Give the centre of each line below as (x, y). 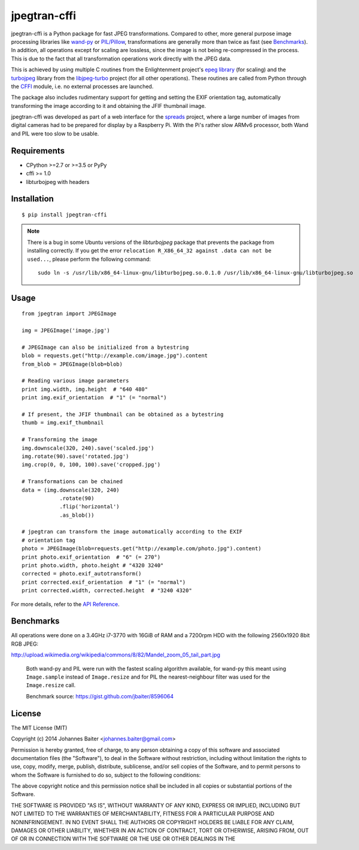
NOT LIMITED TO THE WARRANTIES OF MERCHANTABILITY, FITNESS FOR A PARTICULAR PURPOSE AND (143, 814)
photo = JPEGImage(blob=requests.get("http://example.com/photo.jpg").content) (142, 549)
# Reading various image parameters (75, 381)
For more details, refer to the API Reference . (65, 604)
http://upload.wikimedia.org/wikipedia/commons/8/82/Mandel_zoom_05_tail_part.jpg (116, 655)
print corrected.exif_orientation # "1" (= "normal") (104, 582)
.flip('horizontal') (89, 507)
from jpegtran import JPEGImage (69, 314)
